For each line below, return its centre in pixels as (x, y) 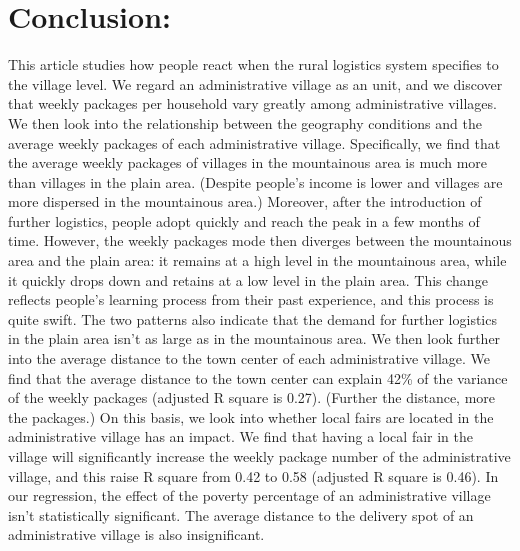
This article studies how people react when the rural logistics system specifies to (253, 64)
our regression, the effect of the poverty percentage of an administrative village (249, 495)
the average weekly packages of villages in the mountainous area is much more (248, 162)
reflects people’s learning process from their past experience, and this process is (251, 299)
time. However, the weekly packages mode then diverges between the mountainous (260, 240)
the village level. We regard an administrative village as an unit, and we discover (255, 83)
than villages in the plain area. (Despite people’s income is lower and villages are (255, 181)
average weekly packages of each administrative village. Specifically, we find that (254, 142)
